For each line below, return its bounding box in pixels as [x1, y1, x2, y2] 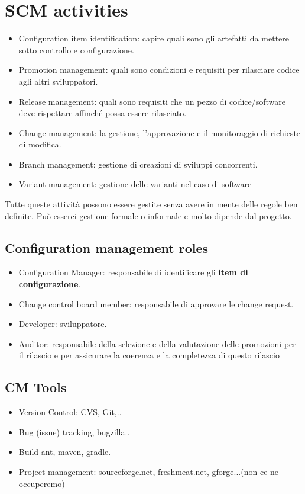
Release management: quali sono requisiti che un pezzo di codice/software [18, 95, 286, 107]
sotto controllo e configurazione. [18, 43, 134, 56]
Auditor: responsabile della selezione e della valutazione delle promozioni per [18, 337, 296, 349]
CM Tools [5, 378, 67, 396]
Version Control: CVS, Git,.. [18, 406, 122, 418]
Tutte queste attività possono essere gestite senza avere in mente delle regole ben [5, 198, 298, 210]
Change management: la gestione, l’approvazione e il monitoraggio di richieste [18, 126, 301, 139]
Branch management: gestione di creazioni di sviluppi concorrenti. [18, 158, 258, 170]
